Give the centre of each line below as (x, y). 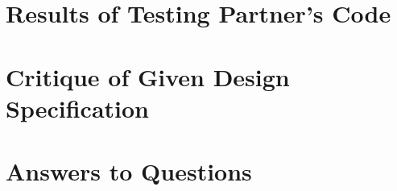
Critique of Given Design (148, 76)
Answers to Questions (129, 171)
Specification (77, 108)
